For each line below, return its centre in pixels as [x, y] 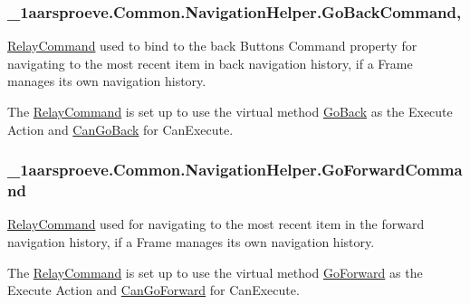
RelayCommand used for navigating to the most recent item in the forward [216, 224]
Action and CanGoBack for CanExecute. [120, 129]
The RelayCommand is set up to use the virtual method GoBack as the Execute [230, 111]
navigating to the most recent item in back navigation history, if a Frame [210, 63]
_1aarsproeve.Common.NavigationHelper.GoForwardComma [235, 170]
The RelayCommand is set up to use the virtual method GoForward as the [215, 272]
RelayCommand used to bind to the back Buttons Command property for [212, 46]
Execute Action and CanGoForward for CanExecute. [153, 290]
